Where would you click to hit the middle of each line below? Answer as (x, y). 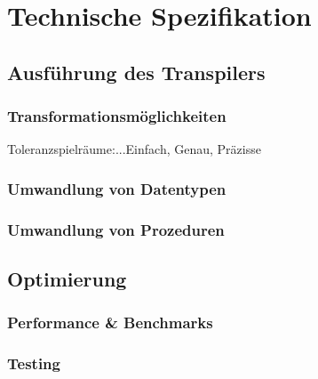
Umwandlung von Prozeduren (116, 229)
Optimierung (67, 279)
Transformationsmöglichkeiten (117, 116)
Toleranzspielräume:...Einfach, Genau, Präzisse (134, 149)
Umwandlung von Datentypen (117, 188)
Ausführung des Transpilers (136, 72)
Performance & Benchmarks (110, 323)
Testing (34, 363)
